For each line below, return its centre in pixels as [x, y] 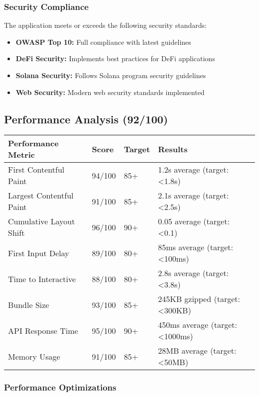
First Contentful [36, 170]
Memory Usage [34, 356]
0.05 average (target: [194, 221]
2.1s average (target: [194, 196]
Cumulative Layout [42, 221]
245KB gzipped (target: [199, 299]
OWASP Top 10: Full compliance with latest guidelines [103, 42]
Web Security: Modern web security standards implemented [110, 92]
